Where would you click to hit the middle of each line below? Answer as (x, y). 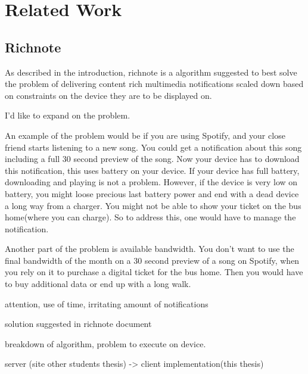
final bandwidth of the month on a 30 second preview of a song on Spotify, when (152, 260)
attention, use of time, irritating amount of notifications (107, 303)
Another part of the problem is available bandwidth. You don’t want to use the (150, 249)
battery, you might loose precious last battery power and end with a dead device (152, 193)
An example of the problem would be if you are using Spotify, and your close (145, 135)
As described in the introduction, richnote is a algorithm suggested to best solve (151, 72)
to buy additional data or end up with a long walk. (98, 284)
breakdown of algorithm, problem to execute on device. (105, 343)
